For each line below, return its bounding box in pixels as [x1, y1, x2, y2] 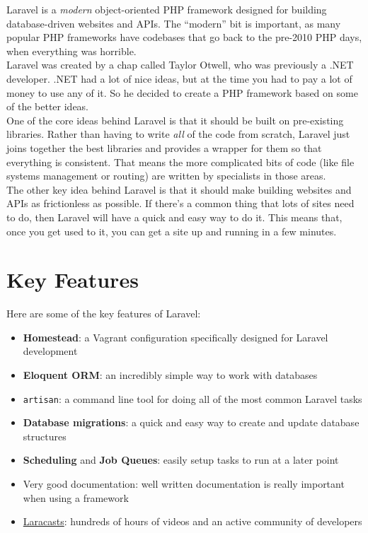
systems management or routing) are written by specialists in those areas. [6, 168, 326, 183]
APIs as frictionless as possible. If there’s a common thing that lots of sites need [6, 196, 355, 211]
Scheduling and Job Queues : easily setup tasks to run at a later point [23, 452, 339, 467]
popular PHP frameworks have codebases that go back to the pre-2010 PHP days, [6, 30, 362, 45]
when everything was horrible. [6, 43, 137, 58]
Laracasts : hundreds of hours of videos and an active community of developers [23, 514, 362, 529]
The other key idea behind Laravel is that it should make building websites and [6, 182, 352, 197]
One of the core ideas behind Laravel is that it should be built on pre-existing [6, 112, 344, 127]
